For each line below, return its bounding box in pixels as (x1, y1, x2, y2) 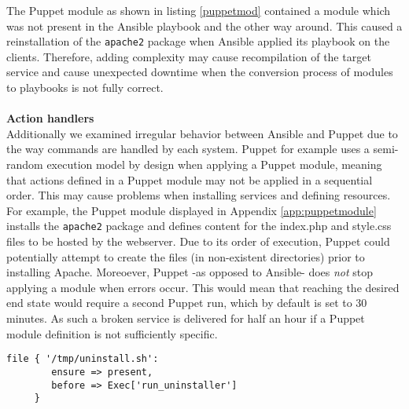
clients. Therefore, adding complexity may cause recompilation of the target (6, 48, 371, 64)
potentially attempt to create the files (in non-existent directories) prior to (6, 248, 365, 265)
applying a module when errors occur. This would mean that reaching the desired (6, 279, 400, 295)
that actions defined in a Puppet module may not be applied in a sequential (6, 171, 373, 188)
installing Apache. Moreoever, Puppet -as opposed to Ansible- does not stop (6, 264, 374, 280)
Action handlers (6, 110, 94, 126)
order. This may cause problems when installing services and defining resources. (6, 187, 391, 203)
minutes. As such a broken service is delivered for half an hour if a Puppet (6, 310, 365, 326)
